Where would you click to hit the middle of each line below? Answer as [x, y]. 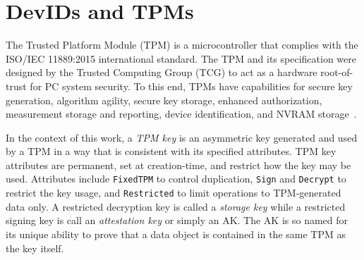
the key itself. [35, 248]
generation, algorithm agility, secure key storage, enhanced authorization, [164, 100]
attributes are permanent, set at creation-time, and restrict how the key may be [178, 165]
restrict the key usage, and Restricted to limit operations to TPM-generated [174, 193]
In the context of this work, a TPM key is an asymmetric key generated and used [182, 137]
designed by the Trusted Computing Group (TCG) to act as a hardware [162, 72]
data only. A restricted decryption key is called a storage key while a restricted [176, 206]
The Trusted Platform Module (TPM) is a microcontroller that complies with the [182, 45]
